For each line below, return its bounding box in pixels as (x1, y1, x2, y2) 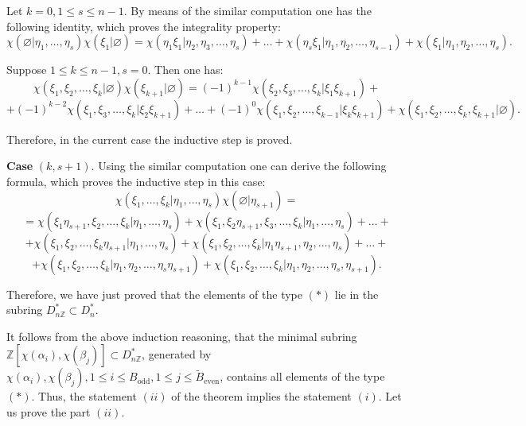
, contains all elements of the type (220, 368, 385, 385)
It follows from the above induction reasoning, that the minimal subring (6, 327, 357, 344)
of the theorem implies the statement (171, 388, 352, 405)
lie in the (334, 285, 379, 302)
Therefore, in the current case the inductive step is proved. (6, 130, 293, 147)
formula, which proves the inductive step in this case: (6, 172, 266, 189)
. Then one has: (147, 61, 224, 78)
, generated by (142, 346, 212, 362)
